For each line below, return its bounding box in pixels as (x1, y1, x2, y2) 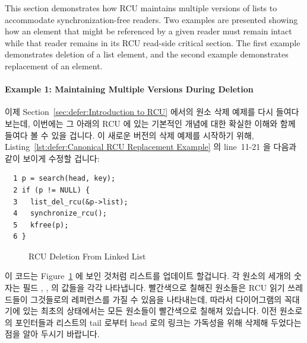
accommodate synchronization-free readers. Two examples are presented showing (5, 13, 298, 25)
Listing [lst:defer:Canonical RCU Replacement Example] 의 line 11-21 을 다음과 (5, 140, 297, 153)
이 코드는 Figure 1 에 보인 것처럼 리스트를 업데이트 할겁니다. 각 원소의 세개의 (5, 270, 292, 282)
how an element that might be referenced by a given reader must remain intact (5, 25, 292, 37)
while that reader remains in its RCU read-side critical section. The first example (5, 36, 300, 49)
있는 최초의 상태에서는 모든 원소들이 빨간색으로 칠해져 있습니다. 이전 (23, 304, 277, 317)
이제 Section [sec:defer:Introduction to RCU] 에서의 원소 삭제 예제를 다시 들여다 (5, 105, 299, 118)
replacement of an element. (5, 59, 103, 72)
